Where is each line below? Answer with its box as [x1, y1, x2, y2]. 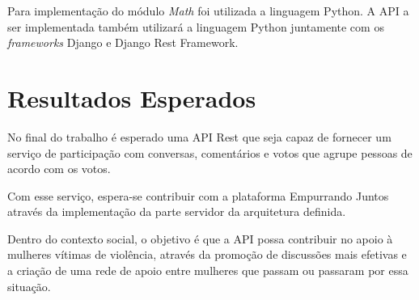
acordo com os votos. [7, 160, 111, 177]
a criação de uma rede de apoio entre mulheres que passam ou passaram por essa [7, 262, 408, 279]
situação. [7, 277, 51, 294]
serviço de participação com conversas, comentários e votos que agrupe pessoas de [7, 144, 413, 161]
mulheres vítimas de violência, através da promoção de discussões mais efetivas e [7, 246, 407, 263]
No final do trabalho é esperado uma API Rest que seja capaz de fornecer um [7, 128, 391, 145]
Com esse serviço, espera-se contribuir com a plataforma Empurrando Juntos [7, 187, 389, 204]
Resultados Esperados [7, 81, 256, 114]
